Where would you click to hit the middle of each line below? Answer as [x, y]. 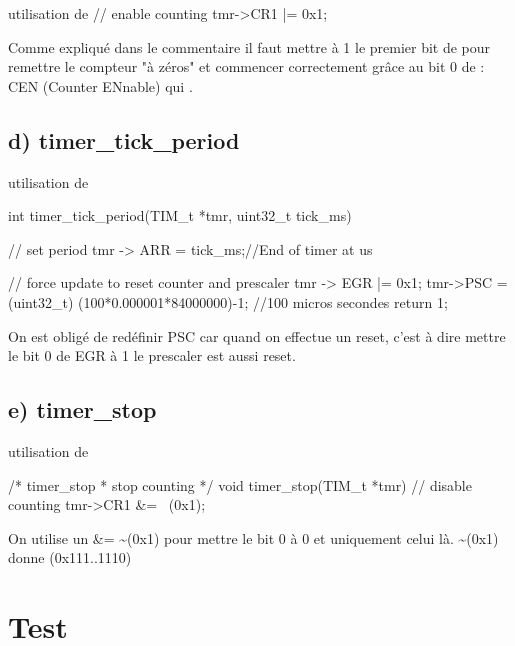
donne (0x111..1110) [70, 557]
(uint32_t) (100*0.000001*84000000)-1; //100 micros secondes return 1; [228, 301]
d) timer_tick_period [124, 139]
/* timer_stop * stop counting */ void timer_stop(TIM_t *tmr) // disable [240, 484]
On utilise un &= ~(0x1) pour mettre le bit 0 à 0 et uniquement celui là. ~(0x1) [253, 537]
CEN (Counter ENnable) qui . [100, 85]
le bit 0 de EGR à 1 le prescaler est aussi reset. [152, 355]
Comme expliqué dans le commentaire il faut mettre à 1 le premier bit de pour [249, 46]
